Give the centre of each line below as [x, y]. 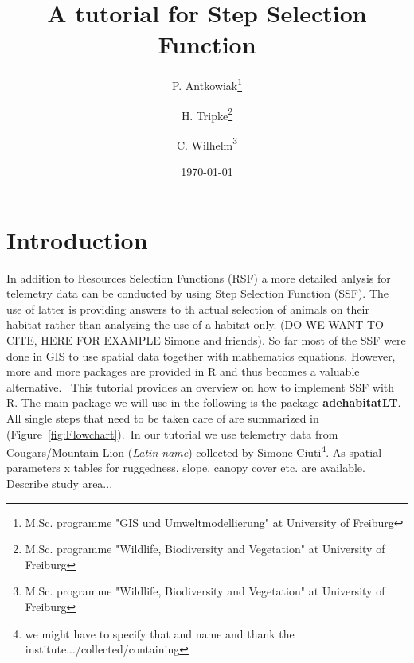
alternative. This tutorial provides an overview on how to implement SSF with [201, 386]
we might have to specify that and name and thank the [160, 633]
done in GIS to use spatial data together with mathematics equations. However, [201, 355]
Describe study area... [60, 483]
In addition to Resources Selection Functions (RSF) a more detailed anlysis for [199, 277]
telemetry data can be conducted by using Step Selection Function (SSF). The [198, 293]
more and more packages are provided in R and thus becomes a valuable [183, 371]
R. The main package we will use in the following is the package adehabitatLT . [204, 402]
